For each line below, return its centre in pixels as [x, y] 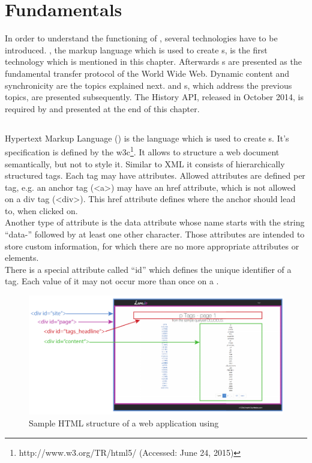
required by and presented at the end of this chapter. [102, 108]
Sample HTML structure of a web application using [124, 423]
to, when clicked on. [41, 210]
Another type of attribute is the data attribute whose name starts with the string [155, 222]
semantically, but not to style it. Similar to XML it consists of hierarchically [145, 163]
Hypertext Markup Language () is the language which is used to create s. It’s [147, 138]
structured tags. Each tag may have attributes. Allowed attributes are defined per [155, 175]
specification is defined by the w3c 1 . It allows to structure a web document [142, 151]
